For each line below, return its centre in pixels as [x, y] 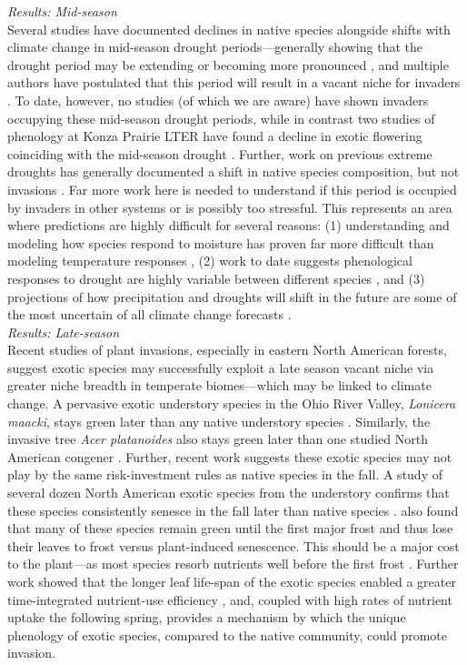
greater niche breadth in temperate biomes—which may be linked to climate [219, 385]
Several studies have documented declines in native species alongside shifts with [229, 29]
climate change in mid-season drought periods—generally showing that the [215, 47]
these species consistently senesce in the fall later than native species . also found [233, 510]
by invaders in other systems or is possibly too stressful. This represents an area [230, 207]
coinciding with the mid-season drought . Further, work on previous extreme [220, 153]
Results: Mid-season [62, 11]
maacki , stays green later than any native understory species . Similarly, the [219, 421]
